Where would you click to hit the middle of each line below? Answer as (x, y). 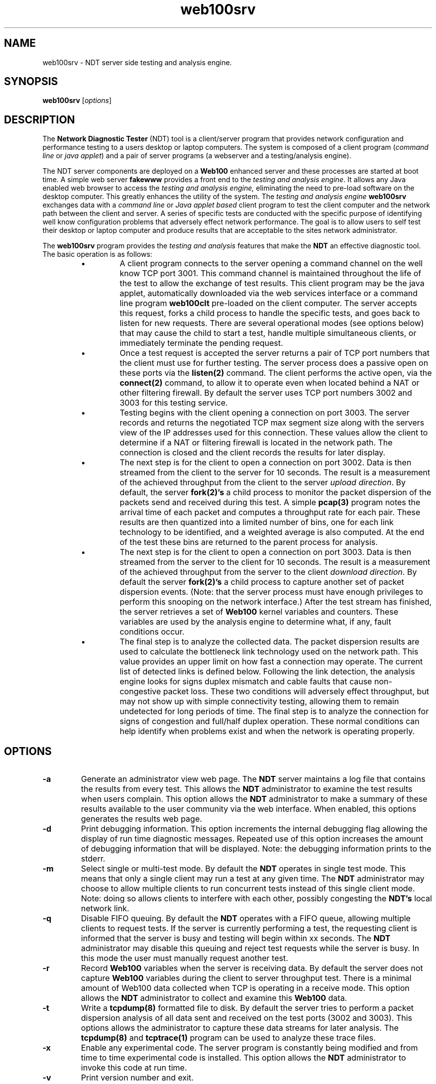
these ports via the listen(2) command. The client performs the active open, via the (276, 373)
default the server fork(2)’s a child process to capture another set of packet (262, 582)
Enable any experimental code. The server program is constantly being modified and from (249, 1048)
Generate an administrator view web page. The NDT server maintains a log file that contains (253, 779)
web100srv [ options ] (77, 101)
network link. (105, 909)
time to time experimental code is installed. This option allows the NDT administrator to (243, 1058)
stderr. (93, 859)
